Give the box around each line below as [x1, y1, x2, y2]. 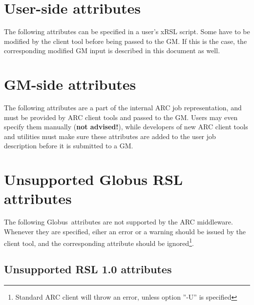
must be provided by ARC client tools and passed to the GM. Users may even [4, 112, 238, 122]
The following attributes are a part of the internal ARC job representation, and [4, 102, 242, 113]
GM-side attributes [4, 74, 136, 94]
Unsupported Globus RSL [4, 169, 183, 189]
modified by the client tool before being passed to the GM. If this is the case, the [4, 36, 247, 46]
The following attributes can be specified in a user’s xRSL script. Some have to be [4, 26, 250, 37]
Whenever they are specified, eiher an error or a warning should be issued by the [4, 226, 246, 236]
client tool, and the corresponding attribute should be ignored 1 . [4, 236, 194, 248]
